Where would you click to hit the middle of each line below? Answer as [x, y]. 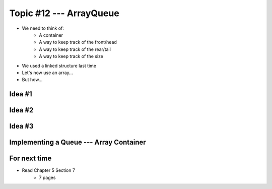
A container [51, 35]
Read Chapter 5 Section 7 [49, 170]
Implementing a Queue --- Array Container [78, 142]
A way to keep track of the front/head [78, 42]
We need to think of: [43, 28]
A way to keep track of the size [71, 56]
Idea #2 [21, 110]
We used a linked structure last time [59, 66]
